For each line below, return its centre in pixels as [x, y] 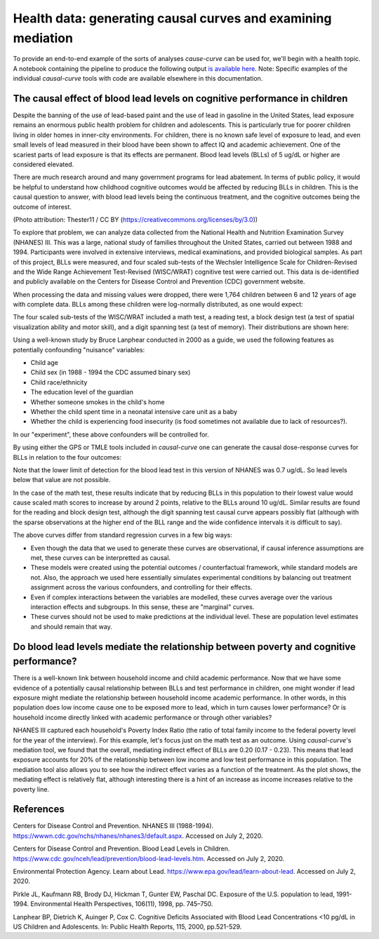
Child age [45, 363]
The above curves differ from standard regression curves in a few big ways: [123, 535]
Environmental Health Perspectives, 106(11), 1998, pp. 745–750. [122, 904]
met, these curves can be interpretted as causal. [101, 558]
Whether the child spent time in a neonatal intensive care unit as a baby [134, 411]
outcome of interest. [42, 206]
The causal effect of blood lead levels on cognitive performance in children [180, 98]
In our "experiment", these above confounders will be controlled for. [111, 434]
